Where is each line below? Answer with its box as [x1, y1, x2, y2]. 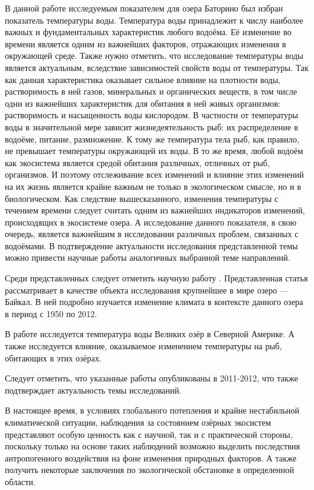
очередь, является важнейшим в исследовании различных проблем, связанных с [5, 227, 299, 240]
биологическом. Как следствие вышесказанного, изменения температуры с [5, 192, 278, 204]
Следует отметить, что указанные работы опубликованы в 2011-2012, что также [5, 372, 298, 384]
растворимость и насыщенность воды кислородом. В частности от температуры [5, 109, 298, 121]
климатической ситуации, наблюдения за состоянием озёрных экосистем [5, 416, 271, 428]
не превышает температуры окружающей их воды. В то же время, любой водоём [5, 144, 303, 157]
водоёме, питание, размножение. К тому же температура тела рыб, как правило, [5, 132, 299, 145]
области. [5, 475, 36, 488]
